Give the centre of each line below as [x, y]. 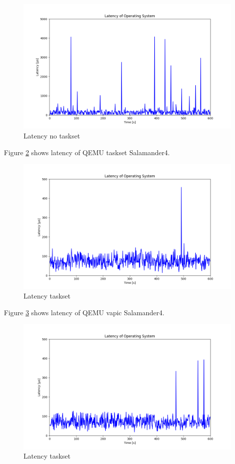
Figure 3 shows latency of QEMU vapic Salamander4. [84, 312]
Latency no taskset [52, 135]
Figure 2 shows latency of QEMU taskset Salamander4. [87, 152]
